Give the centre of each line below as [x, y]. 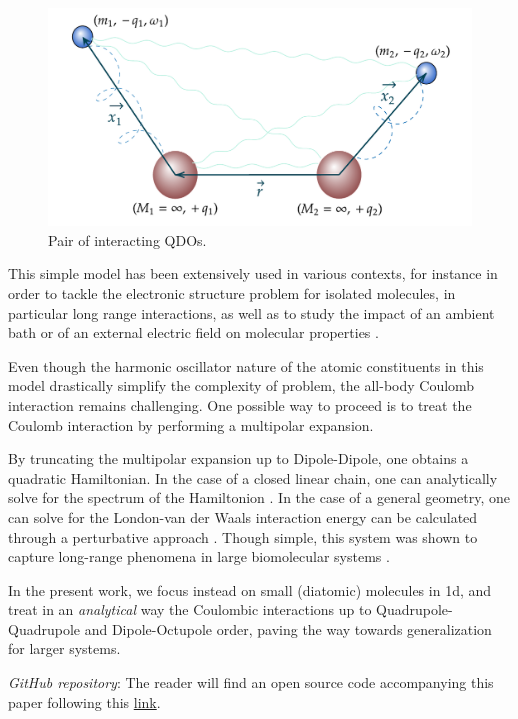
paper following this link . [84, 701]
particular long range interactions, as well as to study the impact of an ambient [251, 312]
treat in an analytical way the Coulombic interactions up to [190, 609]
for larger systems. [64, 648]
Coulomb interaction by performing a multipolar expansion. [191, 424]
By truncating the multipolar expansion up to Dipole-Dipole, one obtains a [238, 458]
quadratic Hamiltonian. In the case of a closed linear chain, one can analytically [253, 477]
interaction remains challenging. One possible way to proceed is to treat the [240, 404]
